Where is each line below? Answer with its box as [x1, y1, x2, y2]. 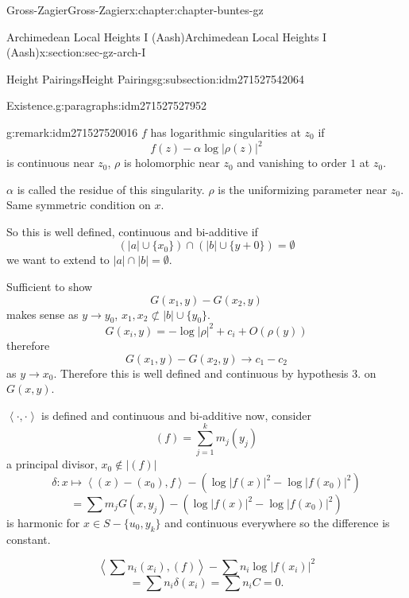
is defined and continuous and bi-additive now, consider [41, 406, 311, 423]
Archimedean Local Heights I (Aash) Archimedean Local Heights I [6, 28, 327, 45]
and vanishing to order [237, 154, 347, 171]
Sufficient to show [6, 278, 93, 295]
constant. [6, 530, 51, 547]
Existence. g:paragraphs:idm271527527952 [6, 97, 207, 114]
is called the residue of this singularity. [17, 181, 205, 197]
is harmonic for [6, 515, 80, 531]
